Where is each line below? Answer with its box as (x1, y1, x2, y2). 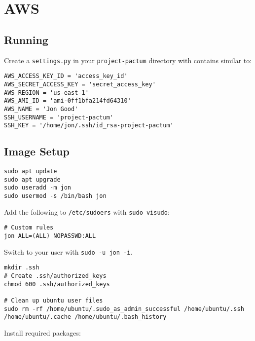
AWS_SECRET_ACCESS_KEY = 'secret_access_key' (4, 80, 156, 88)
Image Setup (4, 144, 70, 159)
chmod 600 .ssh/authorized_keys (4, 280, 110, 288)
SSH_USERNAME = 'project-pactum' (4, 114, 113, 121)
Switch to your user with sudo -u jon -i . (4, 246, 133, 257)
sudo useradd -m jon (4, 184, 72, 191)
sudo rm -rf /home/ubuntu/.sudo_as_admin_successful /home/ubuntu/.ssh (4, 305, 244, 312)
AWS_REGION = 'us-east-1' (4, 89, 89, 96)
